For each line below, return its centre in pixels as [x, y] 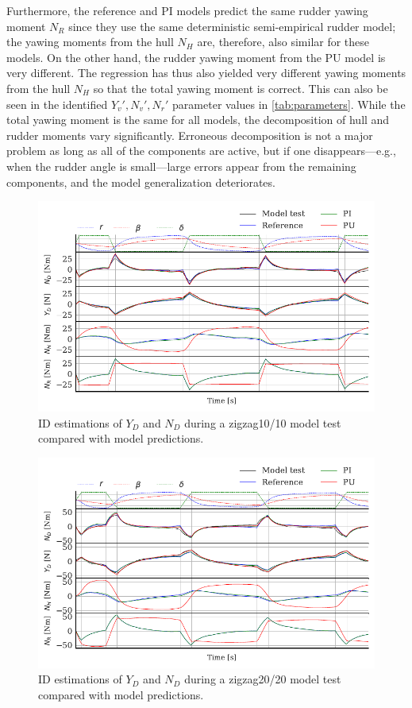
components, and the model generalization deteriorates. [141, 182]
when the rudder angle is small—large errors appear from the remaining [181, 166]
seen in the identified [57, 104]
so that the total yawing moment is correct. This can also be [241, 88]
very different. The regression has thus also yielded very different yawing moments [206, 73]
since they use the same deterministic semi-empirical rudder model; [232, 26]
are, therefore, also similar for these [283, 42]
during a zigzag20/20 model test [263, 679]
